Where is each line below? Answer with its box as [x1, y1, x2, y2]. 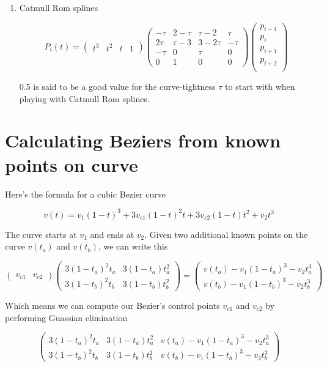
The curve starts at [5, 228, 77, 240]
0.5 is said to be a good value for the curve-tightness [19, 80, 216, 92]
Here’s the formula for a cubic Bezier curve [5, 187, 166, 200]
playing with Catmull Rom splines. [19, 92, 150, 105]
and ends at [90, 228, 134, 240]
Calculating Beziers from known [5, 128, 281, 153]
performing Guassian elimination [5, 311, 128, 324]
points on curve [5, 152, 138, 177]
